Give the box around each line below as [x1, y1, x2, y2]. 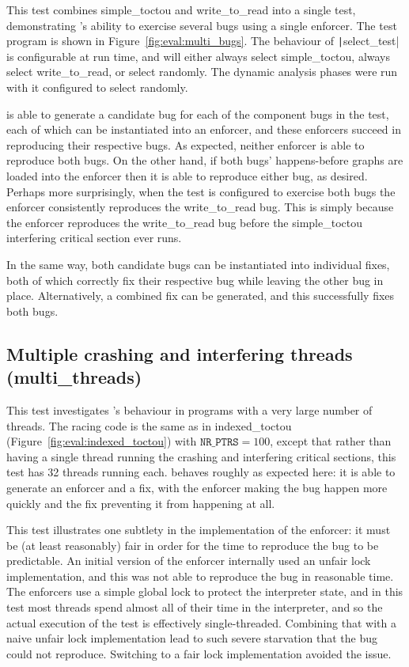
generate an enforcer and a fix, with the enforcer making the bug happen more [6, 479, 388, 495]
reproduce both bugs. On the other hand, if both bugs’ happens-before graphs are [6, 152, 403, 169]
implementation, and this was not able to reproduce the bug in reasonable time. [6, 567, 394, 584]
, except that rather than [270, 433, 392, 449]
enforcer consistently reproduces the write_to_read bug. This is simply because [6, 199, 394, 215]
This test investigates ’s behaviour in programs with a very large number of [6, 401, 373, 418]
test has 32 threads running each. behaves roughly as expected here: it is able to [6, 464, 396, 480]
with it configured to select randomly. [6, 79, 188, 96]
